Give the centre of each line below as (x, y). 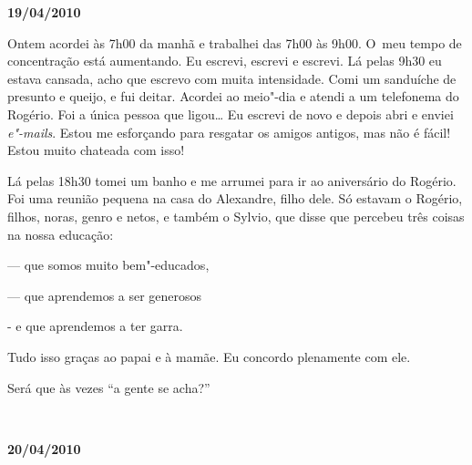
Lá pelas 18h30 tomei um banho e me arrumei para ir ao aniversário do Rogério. (232, 180)
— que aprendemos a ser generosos (105, 295)
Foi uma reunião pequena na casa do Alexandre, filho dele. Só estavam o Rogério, (235, 198)
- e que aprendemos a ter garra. (95, 326)
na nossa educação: (61, 234)
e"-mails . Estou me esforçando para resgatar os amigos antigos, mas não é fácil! (229, 132)
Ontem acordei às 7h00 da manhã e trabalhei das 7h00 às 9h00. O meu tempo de (235, 42)
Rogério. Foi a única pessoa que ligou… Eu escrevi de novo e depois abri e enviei (231, 114)
